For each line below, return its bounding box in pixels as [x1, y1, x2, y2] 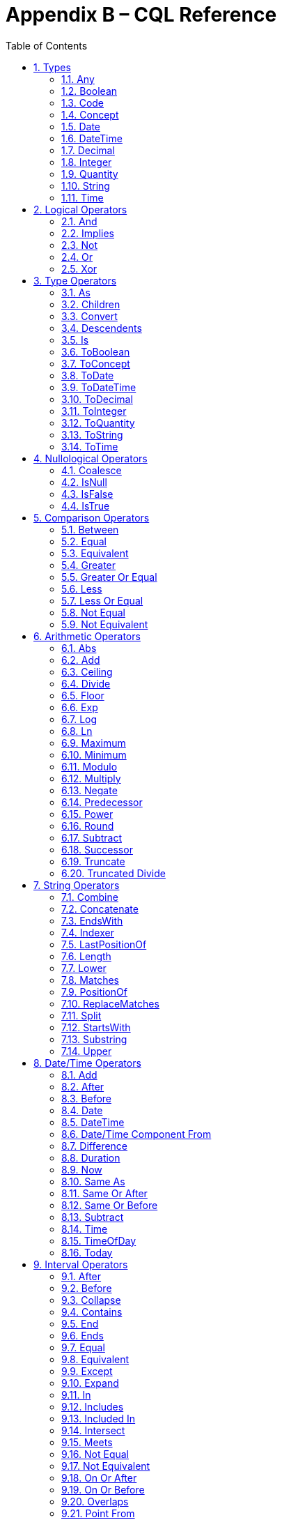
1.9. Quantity [61, 167, 118, 180]
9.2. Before [61, 1282, 112, 1294]
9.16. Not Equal [61, 1447, 130, 1460]
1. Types [33, 61, 71, 73]
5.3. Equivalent [61, 547, 129, 559]
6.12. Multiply [61, 772, 121, 784]
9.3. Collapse [61, 1293, 121, 1306]
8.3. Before [61, 1092, 111, 1104]
